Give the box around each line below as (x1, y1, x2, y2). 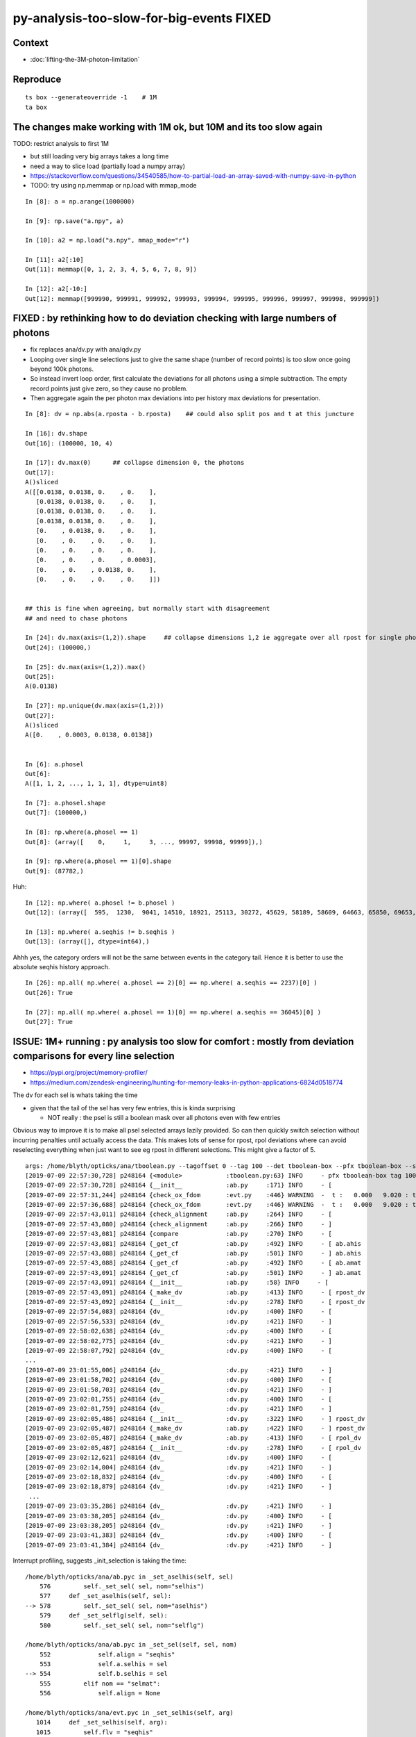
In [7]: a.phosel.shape (25, 799, 106, 807)
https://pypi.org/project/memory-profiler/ (30, 1069, 148, 1077)
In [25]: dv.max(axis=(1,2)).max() (25, 663, 146, 670)
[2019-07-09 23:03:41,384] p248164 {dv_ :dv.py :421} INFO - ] (25, 1541, 333, 1549)
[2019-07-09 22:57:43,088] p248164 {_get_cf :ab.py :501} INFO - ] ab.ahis (25, 1249, 362, 1258)
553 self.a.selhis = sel (39, 1661, 168, 1668)
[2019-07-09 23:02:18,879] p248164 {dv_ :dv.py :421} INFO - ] (25, 1483, 333, 1490)
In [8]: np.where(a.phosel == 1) (25, 828, 139, 837)
